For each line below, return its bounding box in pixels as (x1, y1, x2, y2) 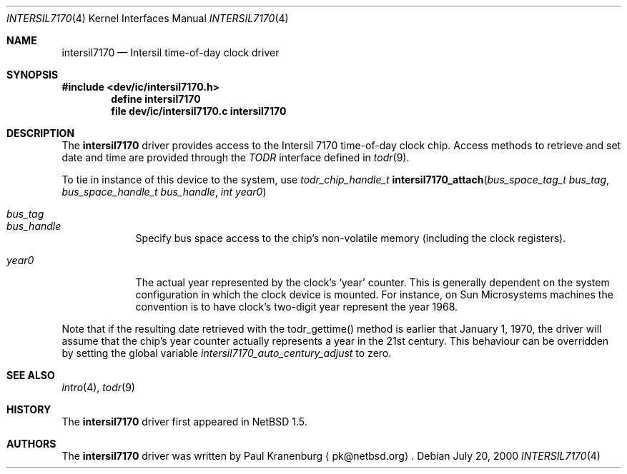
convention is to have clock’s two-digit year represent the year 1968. (135, 301, 458, 313)
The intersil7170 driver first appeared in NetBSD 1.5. (61, 415, 307, 428)
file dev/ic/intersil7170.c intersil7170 (111, 105, 287, 117)
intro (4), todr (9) (61, 381, 135, 393)
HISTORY (6, 403, 51, 415)
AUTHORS (6, 438, 56, 450)
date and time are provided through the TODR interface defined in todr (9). (61, 151, 410, 163)
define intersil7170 (111, 93, 201, 105)
